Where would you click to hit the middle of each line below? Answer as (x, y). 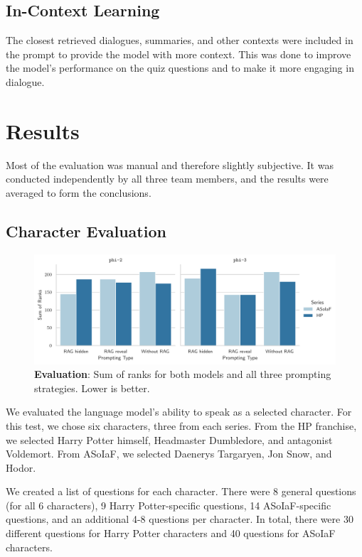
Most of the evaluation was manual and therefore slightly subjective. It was (170, 164)
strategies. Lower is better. (92, 388)
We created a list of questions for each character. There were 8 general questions (181, 491)
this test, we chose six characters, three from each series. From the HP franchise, (181, 425)
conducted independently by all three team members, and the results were (167, 179)
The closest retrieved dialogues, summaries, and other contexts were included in (180, 40)
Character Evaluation (86, 231)
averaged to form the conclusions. (79, 192)
